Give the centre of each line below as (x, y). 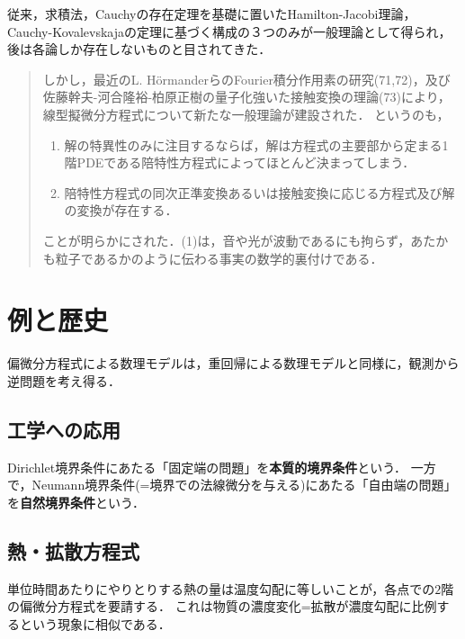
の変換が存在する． (121, 210)
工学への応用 (64, 429)
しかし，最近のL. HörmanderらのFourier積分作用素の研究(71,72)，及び (246, 79)
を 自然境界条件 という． (76, 502)
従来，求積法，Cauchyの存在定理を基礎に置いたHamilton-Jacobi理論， (212, 13)
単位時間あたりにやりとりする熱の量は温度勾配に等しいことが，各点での (221, 588)
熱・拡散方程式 (73, 550)
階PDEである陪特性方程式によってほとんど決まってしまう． (240, 162)
